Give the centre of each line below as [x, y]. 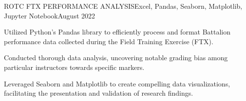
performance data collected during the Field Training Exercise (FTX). [109, 41]
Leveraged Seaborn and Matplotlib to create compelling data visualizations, [117, 83]
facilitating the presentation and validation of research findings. [99, 93]
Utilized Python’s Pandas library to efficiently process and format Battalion [117, 32]
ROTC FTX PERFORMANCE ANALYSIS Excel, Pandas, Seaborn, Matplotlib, [123, 6]
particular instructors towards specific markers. [74, 67]
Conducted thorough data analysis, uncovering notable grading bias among [116, 58]
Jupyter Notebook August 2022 [50, 15]
